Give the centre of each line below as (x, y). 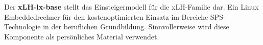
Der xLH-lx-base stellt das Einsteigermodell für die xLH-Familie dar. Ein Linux (131, 7)
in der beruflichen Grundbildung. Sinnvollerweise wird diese (136, 27)
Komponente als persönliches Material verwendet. (82, 36)
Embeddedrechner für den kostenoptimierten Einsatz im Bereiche (106, 16)
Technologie (22, 27)
